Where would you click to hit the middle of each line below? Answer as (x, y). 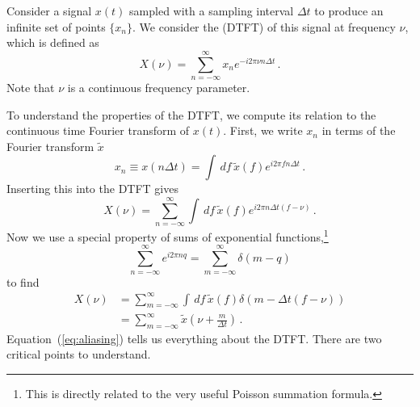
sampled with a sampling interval (212, 10)
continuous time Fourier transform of (98, 130)
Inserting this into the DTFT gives (92, 189)
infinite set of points (56, 26)
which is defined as (53, 42)
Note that (31, 87)
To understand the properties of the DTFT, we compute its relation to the (191, 114)
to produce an (349, 10)
